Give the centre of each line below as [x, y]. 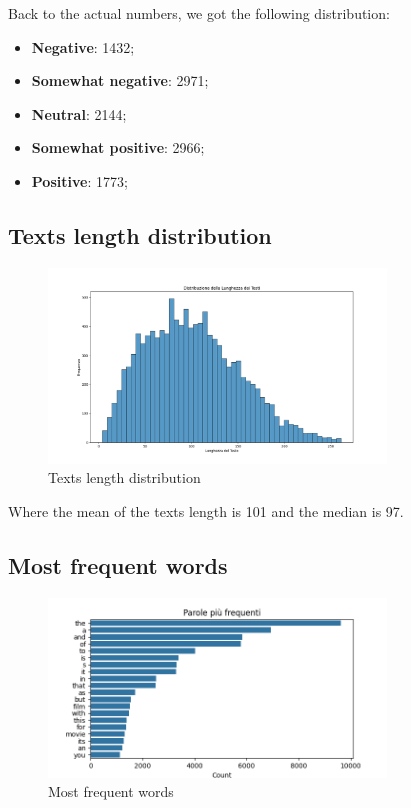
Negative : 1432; [83, 46]
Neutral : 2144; [79, 113]
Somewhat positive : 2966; [118, 147]
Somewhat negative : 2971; [120, 80]
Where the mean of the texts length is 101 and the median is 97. [206, 510]
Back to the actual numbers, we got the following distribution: [199, 13]
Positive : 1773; [79, 180]
